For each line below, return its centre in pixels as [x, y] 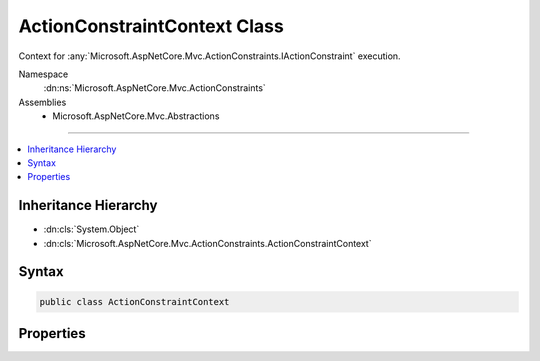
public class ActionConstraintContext [134, 301]
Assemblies [42, 102]
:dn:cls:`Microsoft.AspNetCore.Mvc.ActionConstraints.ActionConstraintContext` [207, 243]
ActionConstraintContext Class [151, 26]
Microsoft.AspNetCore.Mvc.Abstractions [136, 116]
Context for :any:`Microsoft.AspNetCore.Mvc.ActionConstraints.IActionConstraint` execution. [209, 56]
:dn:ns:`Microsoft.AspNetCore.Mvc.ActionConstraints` [155, 88]
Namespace [43, 74]
